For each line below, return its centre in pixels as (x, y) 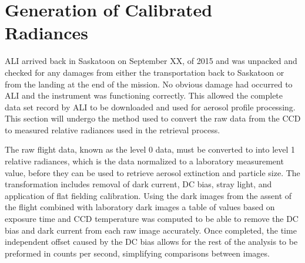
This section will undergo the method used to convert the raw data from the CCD (153, 118)
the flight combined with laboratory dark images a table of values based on (140, 207)
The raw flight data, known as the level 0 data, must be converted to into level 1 (150, 149)
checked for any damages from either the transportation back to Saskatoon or (145, 72)
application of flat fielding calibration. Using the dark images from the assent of (148, 195)
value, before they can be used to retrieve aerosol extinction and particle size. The (152, 172)
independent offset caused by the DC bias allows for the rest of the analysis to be (151, 242)
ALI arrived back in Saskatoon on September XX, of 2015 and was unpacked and (151, 61)
